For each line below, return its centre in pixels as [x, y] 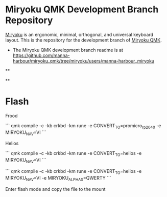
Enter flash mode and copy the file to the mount [55, 189]
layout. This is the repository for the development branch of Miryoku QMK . [83, 40]
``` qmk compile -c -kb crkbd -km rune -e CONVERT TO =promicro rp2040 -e [83, 126]
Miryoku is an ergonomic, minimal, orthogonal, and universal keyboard [79, 34]
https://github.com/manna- [41, 55]
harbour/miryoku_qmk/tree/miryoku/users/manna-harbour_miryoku [83, 61]
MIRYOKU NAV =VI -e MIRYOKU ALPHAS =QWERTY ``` [58, 178]
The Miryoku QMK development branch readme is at [68, 50]
